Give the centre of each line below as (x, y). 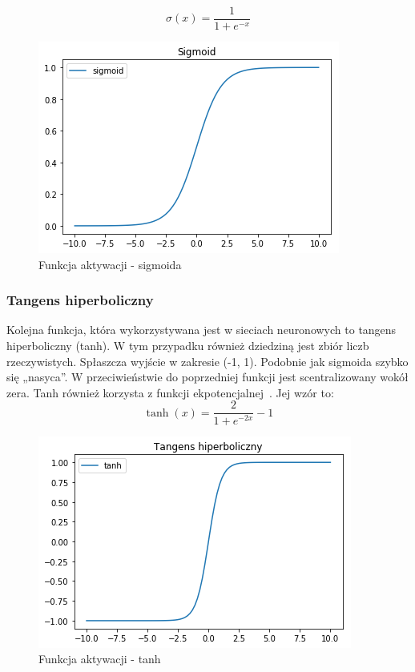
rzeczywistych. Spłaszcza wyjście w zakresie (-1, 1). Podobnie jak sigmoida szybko (207, 361)
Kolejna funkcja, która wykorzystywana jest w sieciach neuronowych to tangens (201, 330)
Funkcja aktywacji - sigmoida (110, 264)
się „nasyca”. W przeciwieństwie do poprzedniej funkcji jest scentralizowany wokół (207, 377)
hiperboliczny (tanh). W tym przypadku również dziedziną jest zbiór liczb (188, 346)
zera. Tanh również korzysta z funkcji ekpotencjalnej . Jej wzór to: (170, 392)
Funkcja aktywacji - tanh (100, 659)
